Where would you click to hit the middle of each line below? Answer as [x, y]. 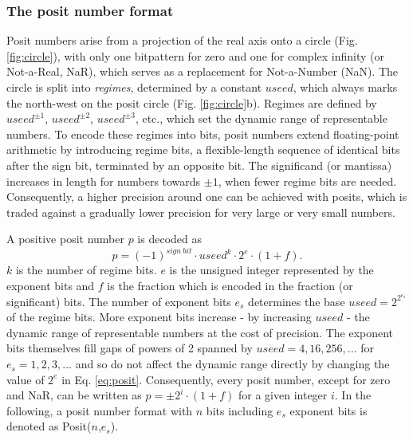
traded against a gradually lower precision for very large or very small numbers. [201, 212]
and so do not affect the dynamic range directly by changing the [232, 364]
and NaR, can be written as [74, 395]
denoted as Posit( [49, 426]
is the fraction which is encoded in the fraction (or [230, 286]
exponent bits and [51, 286]
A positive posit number [65, 239]
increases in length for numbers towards [104, 181]
